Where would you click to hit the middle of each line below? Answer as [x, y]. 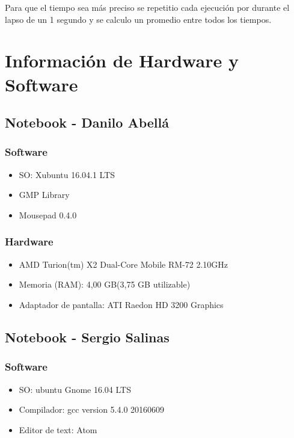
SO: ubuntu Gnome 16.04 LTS [75, 389]
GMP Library [44, 195]
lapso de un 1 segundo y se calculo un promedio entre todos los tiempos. [138, 19]
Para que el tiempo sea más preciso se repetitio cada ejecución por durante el [147, 7]
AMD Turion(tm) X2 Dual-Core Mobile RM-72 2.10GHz [124, 264]
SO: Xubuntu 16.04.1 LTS [67, 174]
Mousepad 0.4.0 [48, 214]
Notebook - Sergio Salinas [87, 337]
